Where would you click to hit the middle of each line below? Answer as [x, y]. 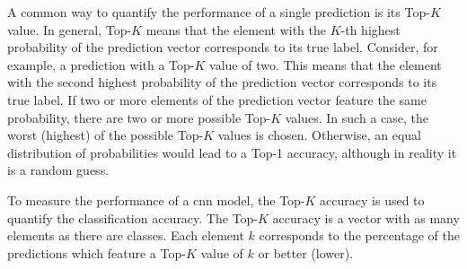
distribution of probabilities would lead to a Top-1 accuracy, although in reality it [232, 152]
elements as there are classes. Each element [126, 235]
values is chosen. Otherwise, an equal [319, 135]
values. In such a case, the [357, 117]
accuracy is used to [372, 200]
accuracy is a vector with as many [366, 217]
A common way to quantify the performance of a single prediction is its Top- [219, 12]
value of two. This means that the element [326, 64]
